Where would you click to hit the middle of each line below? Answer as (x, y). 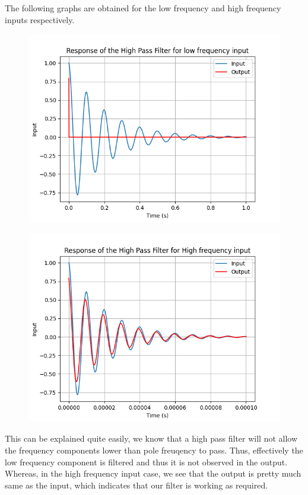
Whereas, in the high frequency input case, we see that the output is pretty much (153, 473)
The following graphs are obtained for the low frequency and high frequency (143, 8)
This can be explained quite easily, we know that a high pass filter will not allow (151, 438)
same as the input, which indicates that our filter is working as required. (136, 485)
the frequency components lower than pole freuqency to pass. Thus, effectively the (154, 450)
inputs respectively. (40, 19)
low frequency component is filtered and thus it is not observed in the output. (146, 462)
